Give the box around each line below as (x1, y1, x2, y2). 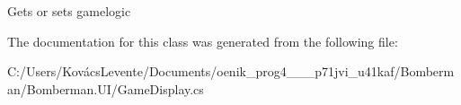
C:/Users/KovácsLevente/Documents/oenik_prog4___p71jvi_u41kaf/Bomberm (7, 62, 455, 81)
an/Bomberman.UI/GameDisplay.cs (7, 79, 204, 98)
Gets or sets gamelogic (7, 2, 131, 20)
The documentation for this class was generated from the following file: (7, 31, 398, 50)
